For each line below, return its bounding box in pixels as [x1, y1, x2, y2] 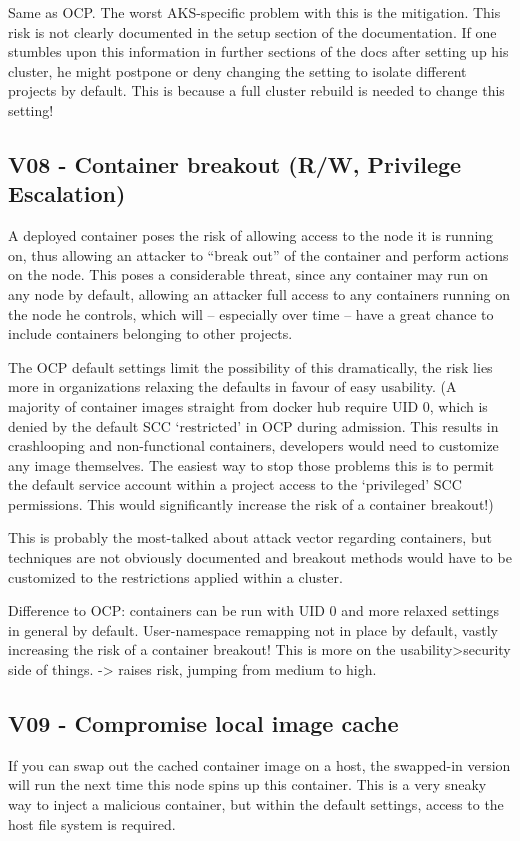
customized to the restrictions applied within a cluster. [8, 566, 343, 587]
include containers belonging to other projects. [8, 323, 293, 344]
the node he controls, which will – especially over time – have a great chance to [8, 303, 494, 324]
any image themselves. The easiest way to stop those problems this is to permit [8, 454, 495, 475]
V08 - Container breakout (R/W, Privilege [8, 148, 462, 179]
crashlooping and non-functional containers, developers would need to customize [8, 435, 499, 456]
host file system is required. [8, 813, 176, 834]
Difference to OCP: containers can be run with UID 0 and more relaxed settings [8, 600, 499, 621]
